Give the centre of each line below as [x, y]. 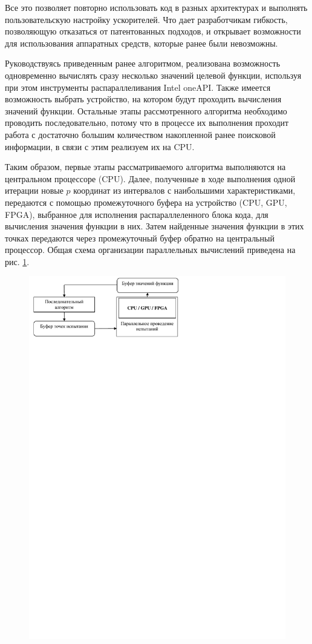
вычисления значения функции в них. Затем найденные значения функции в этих [154, 226]
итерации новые [34, 190]
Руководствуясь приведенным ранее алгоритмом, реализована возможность [143, 63]
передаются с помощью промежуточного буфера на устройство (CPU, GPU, [146, 202]
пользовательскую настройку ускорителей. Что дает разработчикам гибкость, [146, 19]
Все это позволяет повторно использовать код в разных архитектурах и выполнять [156, 7]
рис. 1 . [17, 261]
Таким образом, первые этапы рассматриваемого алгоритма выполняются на [145, 167]
